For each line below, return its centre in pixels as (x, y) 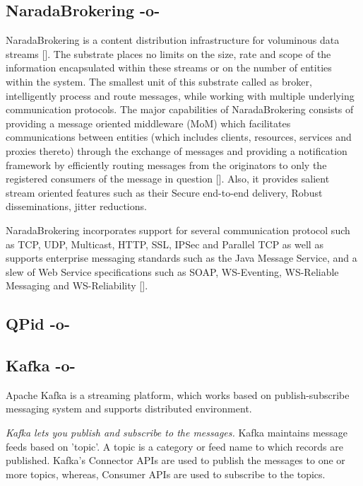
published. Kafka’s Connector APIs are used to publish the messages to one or (175, 460)
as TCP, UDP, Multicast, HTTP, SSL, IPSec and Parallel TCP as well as (165, 244)
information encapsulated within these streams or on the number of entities (169, 68)
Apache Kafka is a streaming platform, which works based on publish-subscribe (178, 394)
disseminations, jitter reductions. (76, 206)
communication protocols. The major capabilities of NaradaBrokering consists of (180, 109)
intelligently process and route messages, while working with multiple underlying (180, 95)
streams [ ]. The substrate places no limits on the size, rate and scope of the (168, 53)
